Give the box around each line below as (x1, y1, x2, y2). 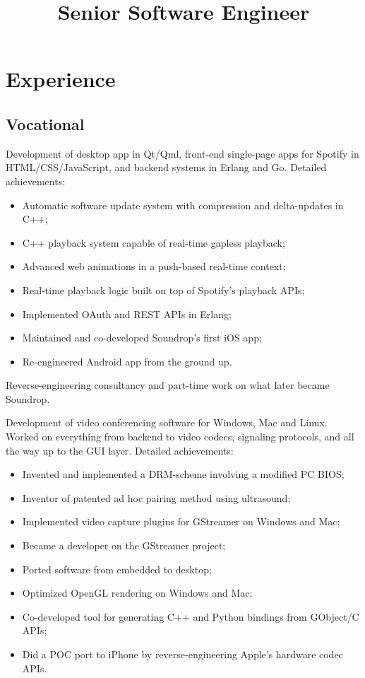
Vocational (6, 112, 85, 134)
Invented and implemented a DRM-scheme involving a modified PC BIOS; (22, 467, 345, 481)
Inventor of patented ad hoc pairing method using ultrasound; (22, 490, 291, 505)
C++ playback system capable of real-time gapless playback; (22, 235, 285, 250)
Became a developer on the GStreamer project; (22, 538, 226, 553)
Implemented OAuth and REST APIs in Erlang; (22, 306, 232, 321)
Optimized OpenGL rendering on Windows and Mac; (22, 585, 253, 600)
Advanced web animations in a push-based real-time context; (22, 259, 286, 274)
